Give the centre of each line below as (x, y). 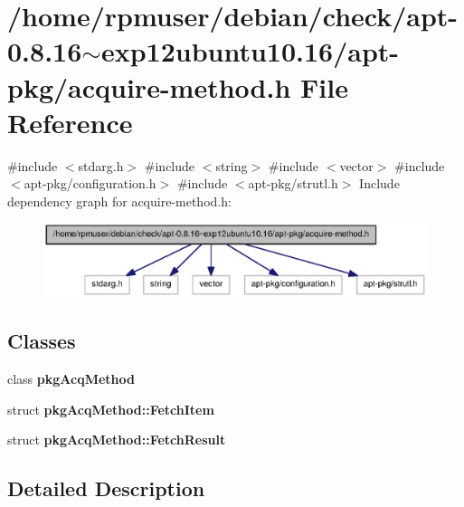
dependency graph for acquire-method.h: (119, 201)
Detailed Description (106, 488)
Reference (70, 122)
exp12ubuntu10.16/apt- (250, 51)
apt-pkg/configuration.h (90, 183)
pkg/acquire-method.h (149, 86)
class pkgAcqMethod (71, 379)
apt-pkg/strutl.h (293, 183)
